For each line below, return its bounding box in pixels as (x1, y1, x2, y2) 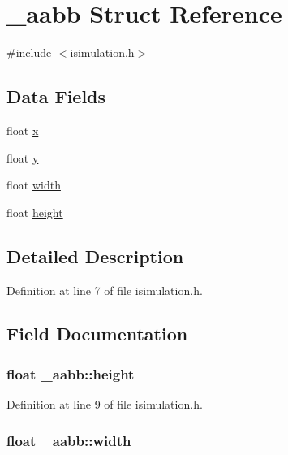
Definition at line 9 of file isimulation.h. (6, 396, 203, 413)
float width (6, 176, 61, 193)
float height (6, 203, 63, 220)
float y (6, 149, 39, 166)
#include (6, 44, 52, 61)
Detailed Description (6, 243, 184, 268)
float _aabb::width (6, 430, 131, 450)
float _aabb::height (6, 363, 135, 383)
